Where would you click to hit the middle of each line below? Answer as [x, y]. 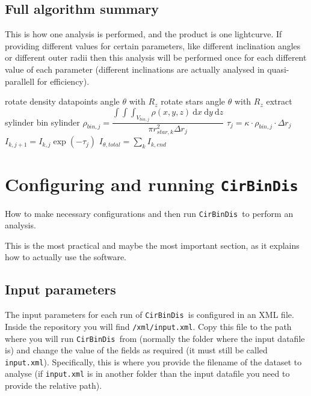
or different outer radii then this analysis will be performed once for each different [156, 57]
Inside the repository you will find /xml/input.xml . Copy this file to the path [148, 326]
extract [279, 101]
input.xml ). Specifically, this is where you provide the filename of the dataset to [153, 361]
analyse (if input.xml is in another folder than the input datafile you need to [147, 373]
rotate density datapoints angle [62, 101]
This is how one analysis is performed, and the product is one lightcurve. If [143, 34]
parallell [20, 81]
